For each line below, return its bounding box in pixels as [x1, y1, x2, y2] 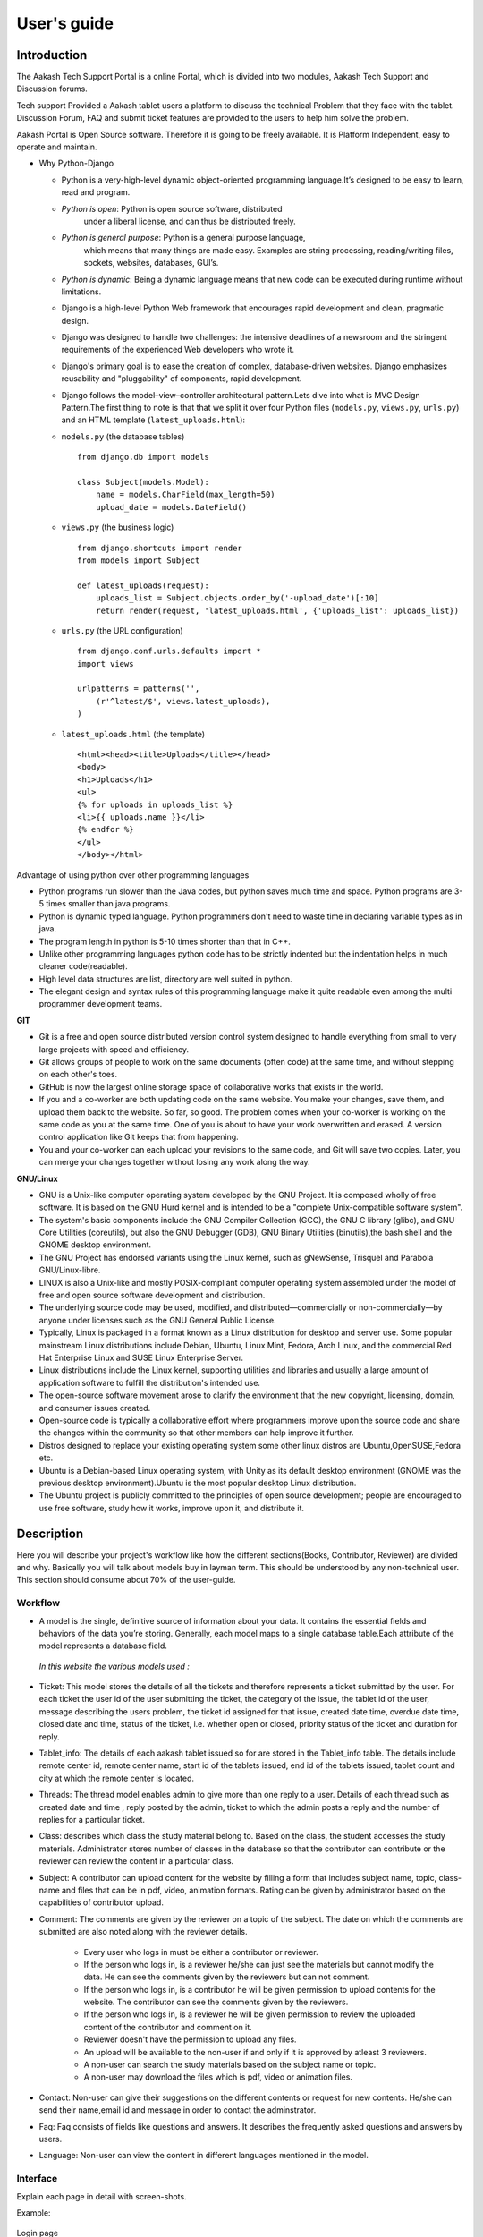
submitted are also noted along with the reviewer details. [38, 1927, 248, 1937]
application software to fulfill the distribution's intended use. [38, 1377, 261, 1388]
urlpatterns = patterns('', [77, 684, 200, 693]
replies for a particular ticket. [38, 1814, 146, 1824]
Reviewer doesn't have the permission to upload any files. [83, 2034, 297, 2045]
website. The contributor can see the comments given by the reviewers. [83, 1996, 349, 2008]
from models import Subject [77, 555, 200, 566]
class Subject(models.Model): [77, 477, 210, 487]
